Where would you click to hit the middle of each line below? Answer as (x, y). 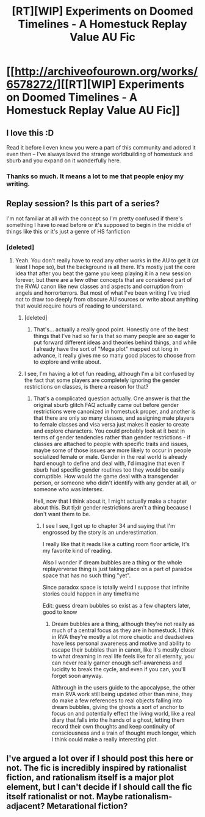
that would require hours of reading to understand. (79, 306)
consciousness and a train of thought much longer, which (124, 733)
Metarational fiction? (87, 806)
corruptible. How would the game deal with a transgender (106, 477)
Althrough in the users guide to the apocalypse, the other (124, 688)
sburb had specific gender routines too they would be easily (109, 470)
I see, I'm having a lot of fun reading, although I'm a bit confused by (109, 374)
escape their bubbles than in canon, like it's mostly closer (124, 650)
